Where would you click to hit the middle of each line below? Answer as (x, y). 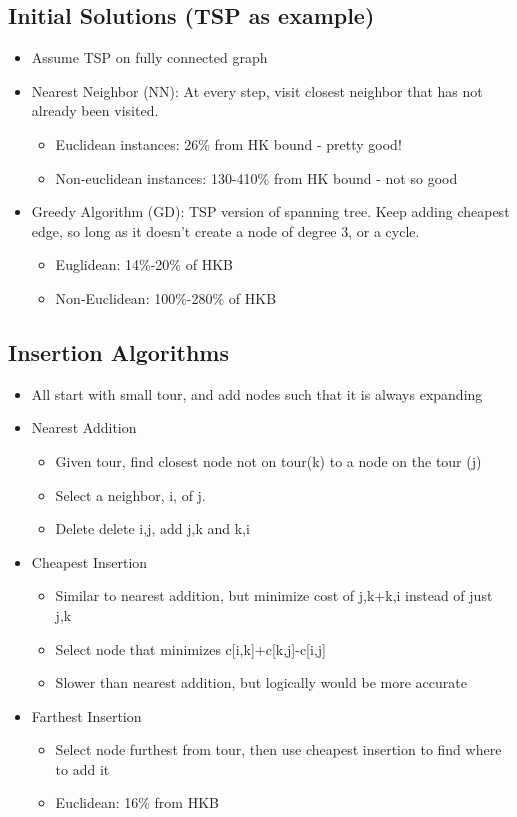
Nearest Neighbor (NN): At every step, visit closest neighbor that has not (257, 90)
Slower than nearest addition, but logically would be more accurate (261, 682)
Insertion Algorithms (118, 351)
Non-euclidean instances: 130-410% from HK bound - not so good (256, 177)
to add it (82, 768)
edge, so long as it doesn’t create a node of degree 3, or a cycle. (225, 230)
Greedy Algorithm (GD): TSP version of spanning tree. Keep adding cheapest (270, 211)
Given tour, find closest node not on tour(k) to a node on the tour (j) (268, 460)
